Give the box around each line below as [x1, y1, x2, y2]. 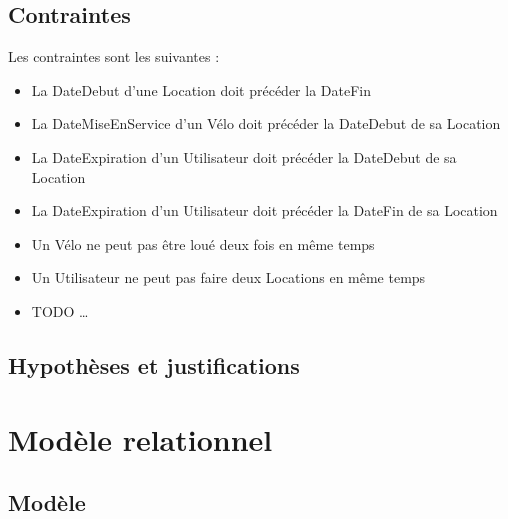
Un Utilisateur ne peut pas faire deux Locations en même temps [31, 267, 426, 288]
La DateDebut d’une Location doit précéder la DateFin [31, 79, 372, 100]
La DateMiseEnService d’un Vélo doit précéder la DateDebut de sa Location [31, 113, 501, 134]
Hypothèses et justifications [8, 349, 300, 380]
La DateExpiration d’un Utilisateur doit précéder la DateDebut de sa [31, 146, 457, 167]
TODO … [31, 300, 89, 321]
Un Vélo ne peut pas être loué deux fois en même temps [31, 233, 375, 254]
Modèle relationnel [8, 418, 273, 459]
